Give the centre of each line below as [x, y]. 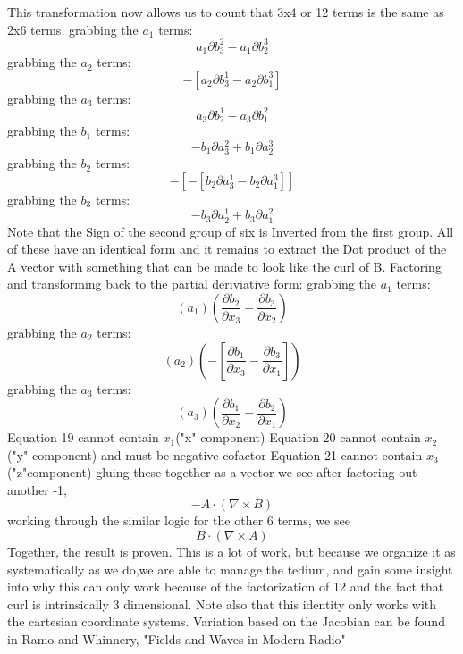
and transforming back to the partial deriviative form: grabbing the [192, 284]
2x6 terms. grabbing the [73, 29]
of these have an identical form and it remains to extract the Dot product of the [227, 249]
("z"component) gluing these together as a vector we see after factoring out [212, 472]
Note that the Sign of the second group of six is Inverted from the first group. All [231, 231]
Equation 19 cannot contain [83, 437]
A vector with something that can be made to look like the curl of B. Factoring [224, 266]
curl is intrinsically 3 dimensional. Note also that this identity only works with [222, 604]
